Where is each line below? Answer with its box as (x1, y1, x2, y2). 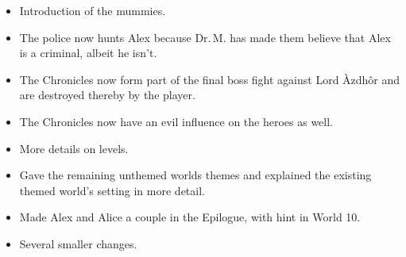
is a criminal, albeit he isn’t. (19, 44, 157, 61)
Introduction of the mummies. (19, 2, 166, 18)
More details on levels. (19, 140, 129, 156)
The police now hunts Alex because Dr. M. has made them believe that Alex (19, 29, 391, 45)
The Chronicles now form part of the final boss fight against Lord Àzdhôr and (19, 71, 400, 87)
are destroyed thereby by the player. (19, 86, 195, 103)
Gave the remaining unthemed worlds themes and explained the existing (19, 167, 372, 183)
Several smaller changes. (19, 235, 137, 251)
